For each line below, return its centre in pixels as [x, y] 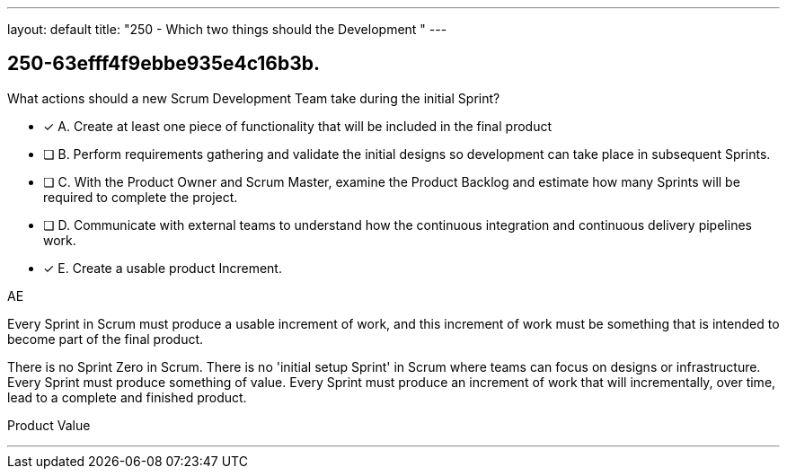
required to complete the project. [141, 197]
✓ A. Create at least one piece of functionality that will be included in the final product [297, 126]
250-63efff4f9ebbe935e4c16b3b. [164, 64]
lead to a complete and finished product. [127, 397]
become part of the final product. [106, 339]
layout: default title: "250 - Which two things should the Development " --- [227, 29]
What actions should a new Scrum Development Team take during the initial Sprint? [254, 98]
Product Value [49, 425]
